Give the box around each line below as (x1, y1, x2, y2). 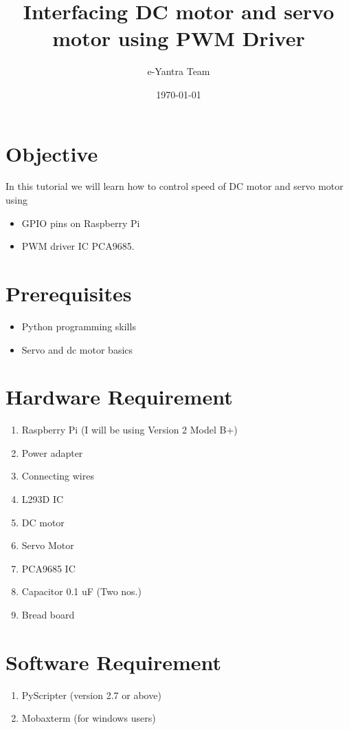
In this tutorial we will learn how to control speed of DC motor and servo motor (5, 179, 344, 193)
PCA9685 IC (21, 561, 76, 575)
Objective (5, 139, 98, 167)
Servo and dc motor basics (21, 342, 133, 356)
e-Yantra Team (147, 64, 210, 78)
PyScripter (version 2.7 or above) (21, 687, 161, 702)
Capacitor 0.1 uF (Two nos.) (21, 584, 142, 599)
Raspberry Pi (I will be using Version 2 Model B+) (21, 422, 238, 437)
